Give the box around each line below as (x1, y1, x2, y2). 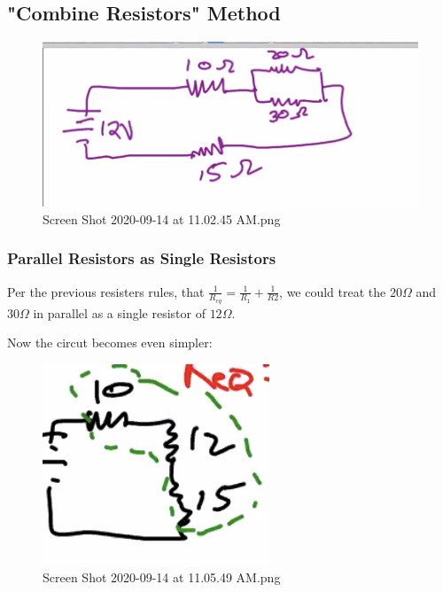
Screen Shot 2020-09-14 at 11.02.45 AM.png (43, 209, 281, 228)
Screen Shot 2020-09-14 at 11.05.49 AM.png (43, 567, 281, 586)
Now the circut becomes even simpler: (7, 333, 213, 352)
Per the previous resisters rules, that (7, 282, 205, 300)
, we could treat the (279, 282, 386, 300)
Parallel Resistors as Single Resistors (7, 247, 276, 269)
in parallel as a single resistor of (33, 303, 206, 322)
